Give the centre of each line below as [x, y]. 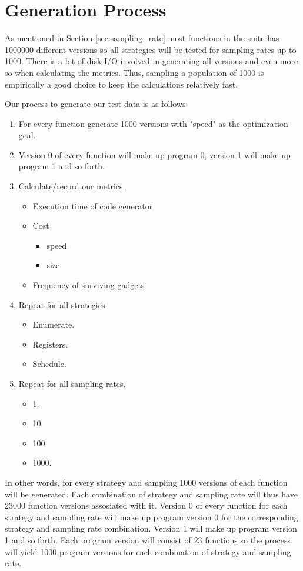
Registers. [50, 344]
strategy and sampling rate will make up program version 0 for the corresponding [151, 517]
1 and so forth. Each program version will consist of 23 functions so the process [148, 540]
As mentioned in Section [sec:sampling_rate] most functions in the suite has [142, 38]
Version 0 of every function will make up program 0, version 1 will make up [154, 154]
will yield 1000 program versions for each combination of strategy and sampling [148, 551]
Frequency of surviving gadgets [89, 285]
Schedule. [49, 364]
